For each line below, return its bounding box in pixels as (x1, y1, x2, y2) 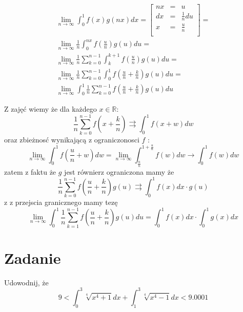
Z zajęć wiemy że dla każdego (4, 103, 97, 114)
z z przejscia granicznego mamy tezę (4, 197, 118, 207)
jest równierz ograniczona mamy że (64, 166, 174, 177)
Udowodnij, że (4, 277, 49, 287)
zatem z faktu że (4, 166, 56, 177)
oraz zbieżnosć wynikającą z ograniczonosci (4, 134, 139, 144)
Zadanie (4, 247, 61, 268)
